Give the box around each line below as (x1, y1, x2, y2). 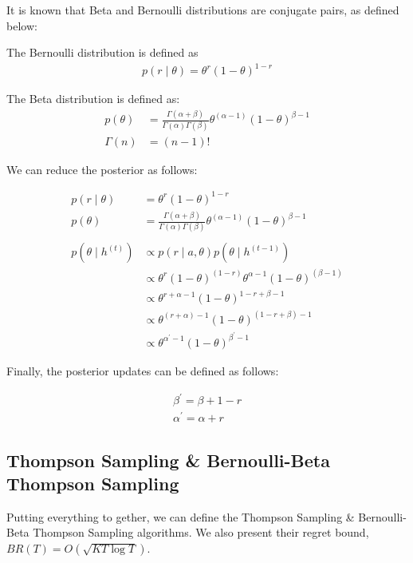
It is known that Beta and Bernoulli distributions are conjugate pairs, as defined (6, 2, 399, 18)
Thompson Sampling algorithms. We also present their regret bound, (33, 524, 369, 541)
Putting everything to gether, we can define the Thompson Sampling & (6, 508, 355, 525)
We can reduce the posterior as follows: (6, 161, 198, 177)
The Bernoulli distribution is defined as (6, 44, 199, 61)
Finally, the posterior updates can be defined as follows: (6, 363, 279, 379)
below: (6, 17, 37, 34)
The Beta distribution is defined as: (6, 90, 180, 107)
